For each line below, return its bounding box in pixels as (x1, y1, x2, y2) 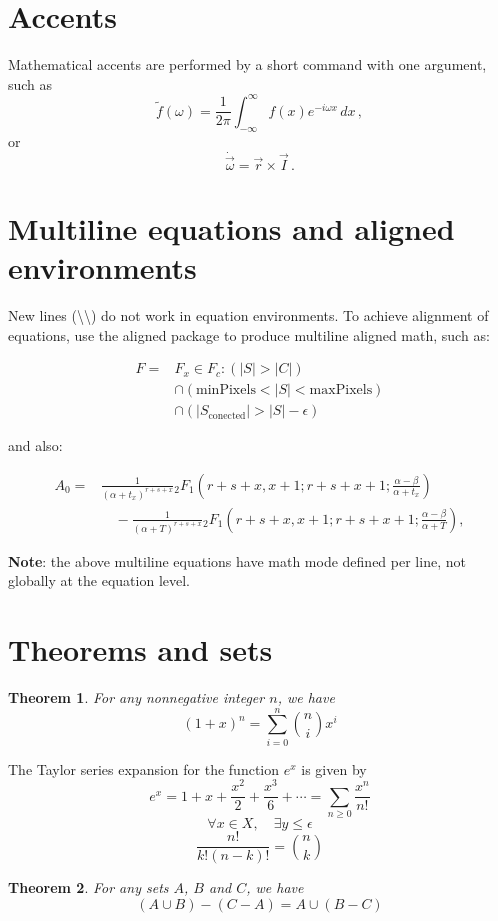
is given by (301, 758, 367, 779)
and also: (8, 435, 63, 456)
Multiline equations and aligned (8, 207, 455, 248)
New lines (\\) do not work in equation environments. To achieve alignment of (8, 304, 489, 325)
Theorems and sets (8, 629, 273, 670)
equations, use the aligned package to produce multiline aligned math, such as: (8, 324, 490, 345)
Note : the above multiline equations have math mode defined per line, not (8, 550, 466, 571)
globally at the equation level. (8, 570, 191, 591)
